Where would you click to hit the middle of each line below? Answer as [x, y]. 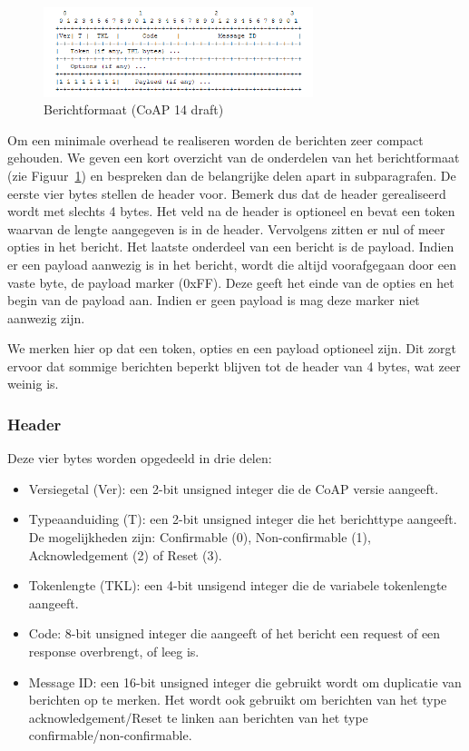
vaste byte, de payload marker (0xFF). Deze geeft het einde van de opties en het [231, 282]
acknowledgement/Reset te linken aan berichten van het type [198, 717]
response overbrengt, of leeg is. [114, 652]
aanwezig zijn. [46, 317]
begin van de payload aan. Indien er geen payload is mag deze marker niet [214, 300]
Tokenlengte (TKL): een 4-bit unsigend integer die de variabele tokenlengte [238, 585]
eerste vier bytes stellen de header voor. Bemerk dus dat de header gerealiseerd [227, 193]
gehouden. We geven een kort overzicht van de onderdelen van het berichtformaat [234, 158]
